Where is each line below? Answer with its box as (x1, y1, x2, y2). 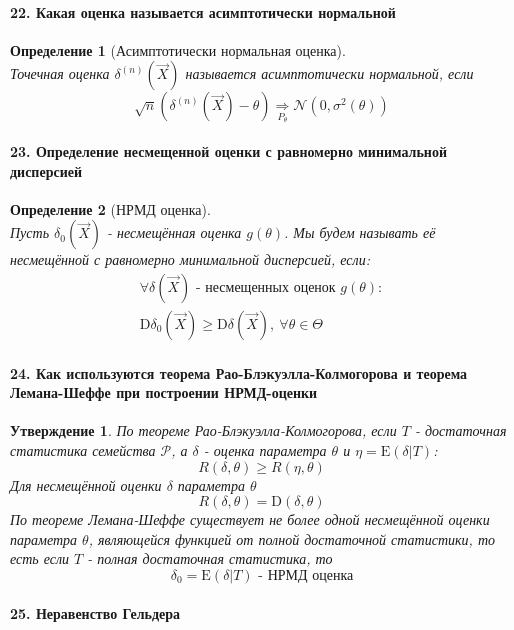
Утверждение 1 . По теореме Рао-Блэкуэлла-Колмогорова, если (10, 420, 397, 441)
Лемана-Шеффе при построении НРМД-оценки (10, 382, 318, 403)
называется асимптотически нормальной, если (185, 63, 474, 84)
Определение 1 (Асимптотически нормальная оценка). (10, 39, 346, 60)
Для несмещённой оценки (10, 474, 162, 495)
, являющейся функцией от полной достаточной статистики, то (88, 528, 496, 549)
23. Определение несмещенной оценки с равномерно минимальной (10, 140, 447, 161)
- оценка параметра (203, 440, 327, 461)
